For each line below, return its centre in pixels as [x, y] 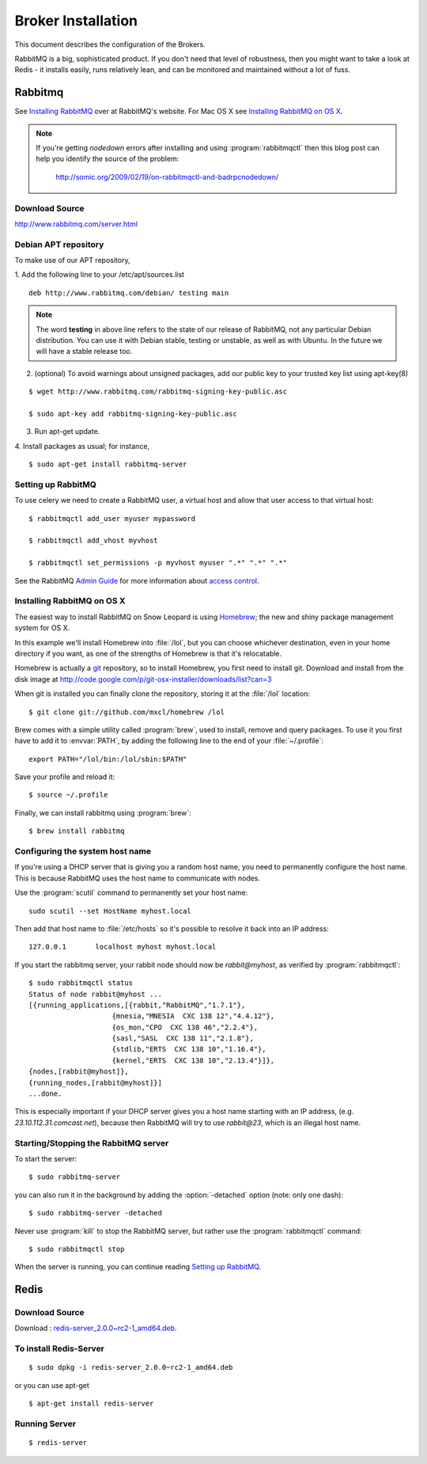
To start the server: [46, 1158]
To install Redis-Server [59, 1348]
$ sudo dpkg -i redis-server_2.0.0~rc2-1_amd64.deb [131, 1367]
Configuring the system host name [83, 851]
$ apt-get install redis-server [91, 1404]
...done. [45, 1094]
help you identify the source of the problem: [108, 159]
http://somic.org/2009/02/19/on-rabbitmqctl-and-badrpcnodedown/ [167, 177]
